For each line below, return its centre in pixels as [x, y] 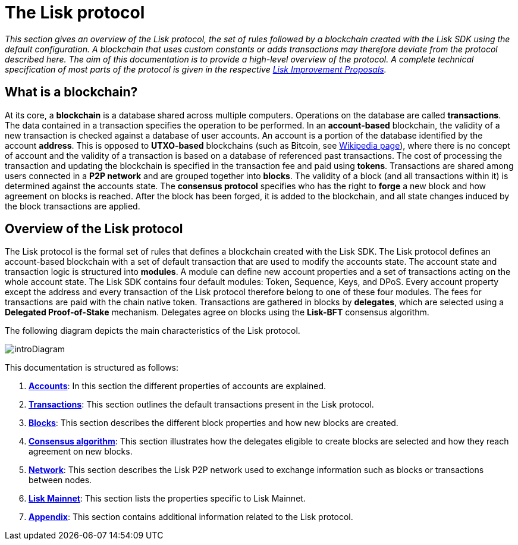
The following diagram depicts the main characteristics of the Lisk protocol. [153, 331]
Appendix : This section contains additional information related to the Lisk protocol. [191, 517]
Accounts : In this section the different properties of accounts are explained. [178, 386]
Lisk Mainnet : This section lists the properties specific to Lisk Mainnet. [167, 499]
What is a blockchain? [71, 92]
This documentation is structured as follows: [92, 368]
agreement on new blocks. [81, 452]
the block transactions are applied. [73, 206]
